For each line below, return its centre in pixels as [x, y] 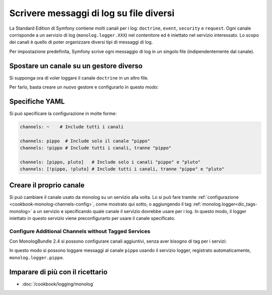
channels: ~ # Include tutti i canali [72, 127]
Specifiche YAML [37, 101]
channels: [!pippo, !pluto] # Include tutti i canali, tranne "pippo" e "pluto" [122, 169]
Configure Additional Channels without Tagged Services [80, 231]
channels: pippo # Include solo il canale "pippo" [85, 141]
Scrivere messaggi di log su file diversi [92, 13]
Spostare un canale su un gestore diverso [76, 66]
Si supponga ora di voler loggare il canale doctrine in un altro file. [79, 78]
